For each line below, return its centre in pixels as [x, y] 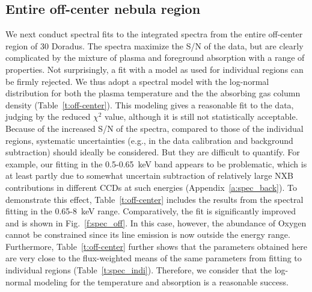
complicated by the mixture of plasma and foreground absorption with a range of [155, 57]
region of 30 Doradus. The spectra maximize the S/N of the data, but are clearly [154, 45]
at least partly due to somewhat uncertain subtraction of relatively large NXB [149, 176]
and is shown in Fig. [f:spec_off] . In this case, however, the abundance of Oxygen [156, 222]
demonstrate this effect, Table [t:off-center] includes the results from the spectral [154, 199]
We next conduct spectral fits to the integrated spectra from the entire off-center [154, 34]
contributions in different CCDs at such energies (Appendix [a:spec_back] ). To [151, 187]
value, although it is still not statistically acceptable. [201, 116]
